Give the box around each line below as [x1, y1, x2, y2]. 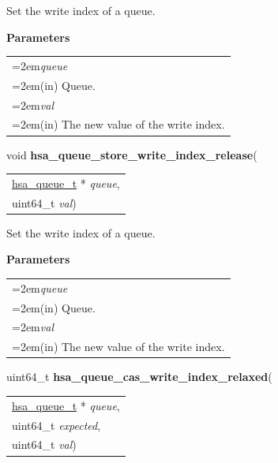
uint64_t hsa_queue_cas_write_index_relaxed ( [6, 368, 272, 385]
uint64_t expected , [12, 416, 101, 433]
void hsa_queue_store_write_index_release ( [6, 146, 257, 162]
